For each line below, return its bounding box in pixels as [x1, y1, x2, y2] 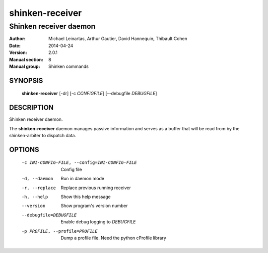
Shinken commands [48, 63, 89, 69]
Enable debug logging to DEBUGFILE [61, 219, 136, 225]
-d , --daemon [21, 176, 54, 182]
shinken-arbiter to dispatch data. [9, 133, 76, 139]
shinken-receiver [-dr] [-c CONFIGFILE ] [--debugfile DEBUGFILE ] [21, 91, 157, 97]
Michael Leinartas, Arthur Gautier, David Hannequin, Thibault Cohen [48, 36, 188, 42]
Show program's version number [61, 203, 128, 209]
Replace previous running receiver [61, 185, 131, 191]
